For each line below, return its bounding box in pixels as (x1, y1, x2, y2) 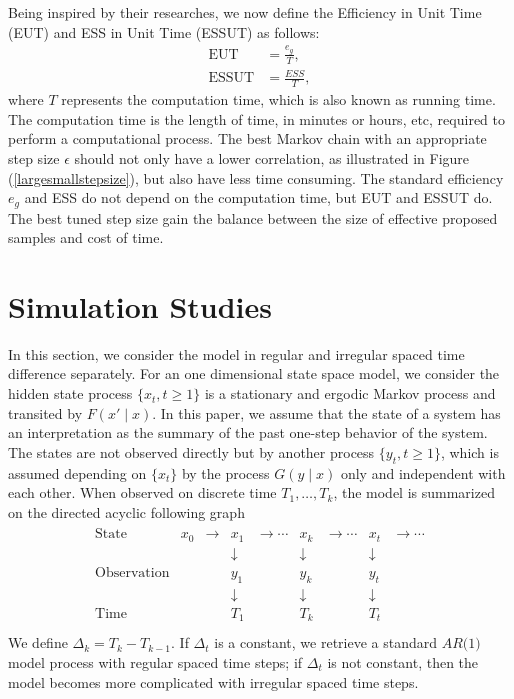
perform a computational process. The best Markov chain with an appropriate (8, 128, 487, 149)
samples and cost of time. (8, 227, 164, 248)
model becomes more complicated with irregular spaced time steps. (8, 671, 419, 692)
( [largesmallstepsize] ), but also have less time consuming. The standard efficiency (8, 167, 504, 188)
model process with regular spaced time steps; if (8, 651, 303, 672)
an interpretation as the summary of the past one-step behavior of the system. (8, 422, 488, 443)
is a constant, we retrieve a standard (214, 632, 438, 653)
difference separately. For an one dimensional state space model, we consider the (8, 363, 500, 384)
